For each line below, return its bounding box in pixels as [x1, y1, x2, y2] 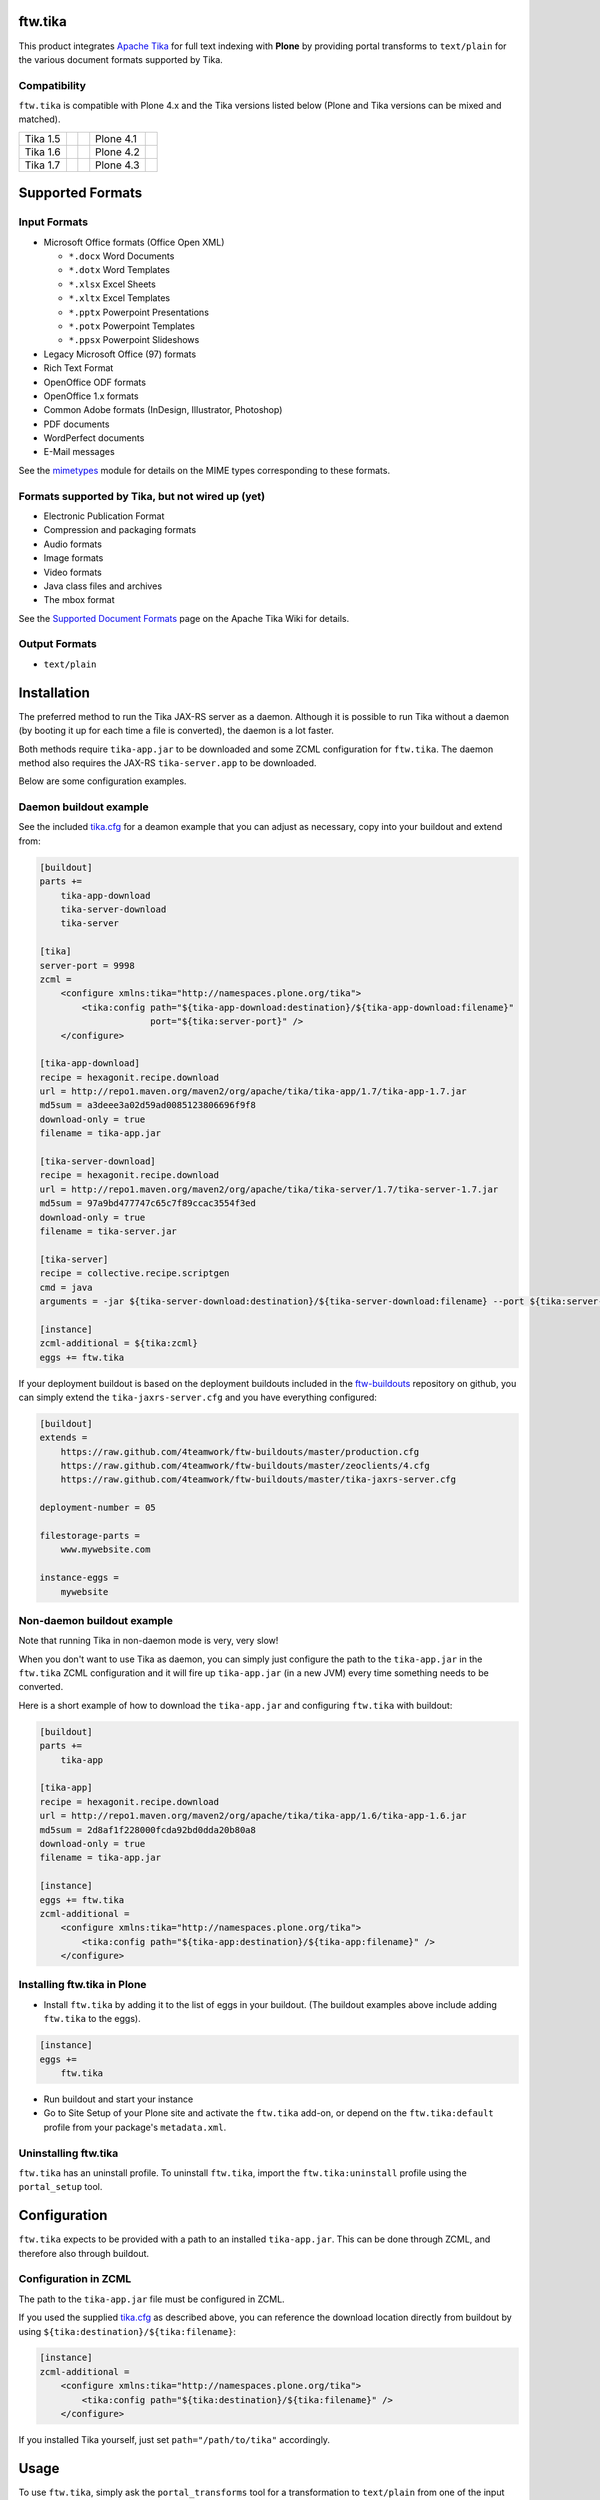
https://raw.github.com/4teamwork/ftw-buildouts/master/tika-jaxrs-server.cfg [60, 1474, 457, 1485]
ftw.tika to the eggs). [43, 2013, 141, 2025]
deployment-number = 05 [39, 1502, 157, 1514]
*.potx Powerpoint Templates [68, 320, 195, 332]
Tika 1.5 [24, 131, 61, 145]
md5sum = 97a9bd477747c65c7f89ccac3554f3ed [39, 1198, 257, 1209]
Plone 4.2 [95, 145, 140, 159]
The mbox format [43, 594, 115, 606]
